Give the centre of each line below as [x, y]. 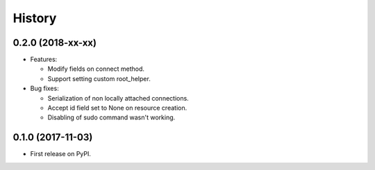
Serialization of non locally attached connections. [118, 98]
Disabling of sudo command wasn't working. [111, 117]
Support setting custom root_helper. [99, 78]
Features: [44, 60]
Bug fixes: [44, 88]
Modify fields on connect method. [96, 69]
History [35, 18]
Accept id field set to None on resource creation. [117, 108]
